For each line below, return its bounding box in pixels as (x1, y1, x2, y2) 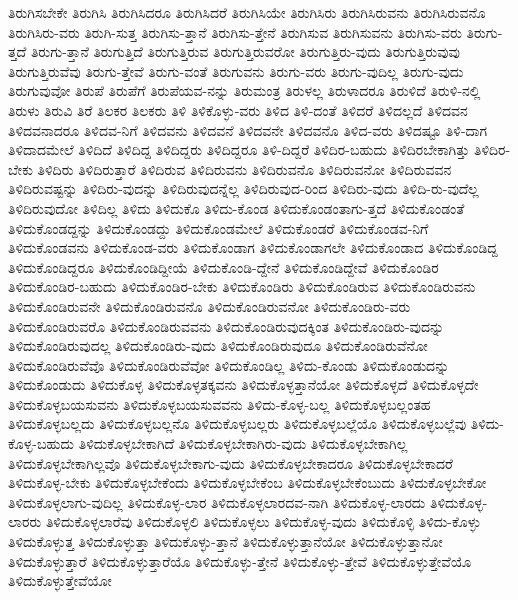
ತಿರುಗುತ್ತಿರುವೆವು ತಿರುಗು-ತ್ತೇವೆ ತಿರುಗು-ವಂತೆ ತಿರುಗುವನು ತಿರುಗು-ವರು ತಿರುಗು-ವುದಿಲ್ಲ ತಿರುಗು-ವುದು (8, 60, 464, 81)
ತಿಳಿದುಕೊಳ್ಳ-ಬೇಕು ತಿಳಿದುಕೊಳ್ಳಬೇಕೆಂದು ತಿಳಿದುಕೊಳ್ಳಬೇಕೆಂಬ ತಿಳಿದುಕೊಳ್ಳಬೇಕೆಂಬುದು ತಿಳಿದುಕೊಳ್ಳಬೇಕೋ (8, 472, 487, 493)
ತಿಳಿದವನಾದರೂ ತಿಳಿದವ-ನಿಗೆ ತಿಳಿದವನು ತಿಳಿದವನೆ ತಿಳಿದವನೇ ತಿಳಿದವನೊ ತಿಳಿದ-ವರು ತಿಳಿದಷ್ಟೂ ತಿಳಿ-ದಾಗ (8, 119, 488, 140)
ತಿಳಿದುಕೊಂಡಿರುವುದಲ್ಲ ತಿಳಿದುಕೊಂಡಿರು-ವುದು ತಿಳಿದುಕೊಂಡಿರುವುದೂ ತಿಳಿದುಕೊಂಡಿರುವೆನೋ (8, 335, 428, 356)
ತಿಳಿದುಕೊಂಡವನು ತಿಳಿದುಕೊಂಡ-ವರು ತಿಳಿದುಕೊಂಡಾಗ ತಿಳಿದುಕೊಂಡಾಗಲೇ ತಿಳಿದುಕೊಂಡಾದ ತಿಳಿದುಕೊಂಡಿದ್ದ (8, 237, 498, 258)
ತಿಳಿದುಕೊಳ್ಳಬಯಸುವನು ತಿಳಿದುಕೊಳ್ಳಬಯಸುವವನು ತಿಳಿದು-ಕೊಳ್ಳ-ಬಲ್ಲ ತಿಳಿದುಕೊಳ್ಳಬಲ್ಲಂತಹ (8, 393, 431, 414)
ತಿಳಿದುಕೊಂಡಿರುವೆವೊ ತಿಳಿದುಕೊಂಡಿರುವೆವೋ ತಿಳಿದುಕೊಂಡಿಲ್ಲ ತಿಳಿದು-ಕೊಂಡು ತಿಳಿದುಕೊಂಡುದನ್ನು (8, 354, 450, 375)
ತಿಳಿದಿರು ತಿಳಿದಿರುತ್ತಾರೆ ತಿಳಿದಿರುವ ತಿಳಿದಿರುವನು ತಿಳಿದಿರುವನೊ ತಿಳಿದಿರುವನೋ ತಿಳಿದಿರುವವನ (37, 158, 452, 179)
